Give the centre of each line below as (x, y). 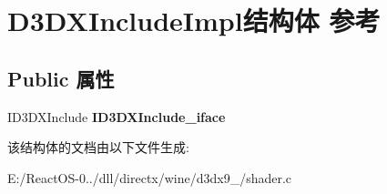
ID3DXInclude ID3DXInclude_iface (117, 116)
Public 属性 (61, 78)
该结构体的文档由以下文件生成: (98, 147)
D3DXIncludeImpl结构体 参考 (194, 20)
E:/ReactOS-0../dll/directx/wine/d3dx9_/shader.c (150, 177)
